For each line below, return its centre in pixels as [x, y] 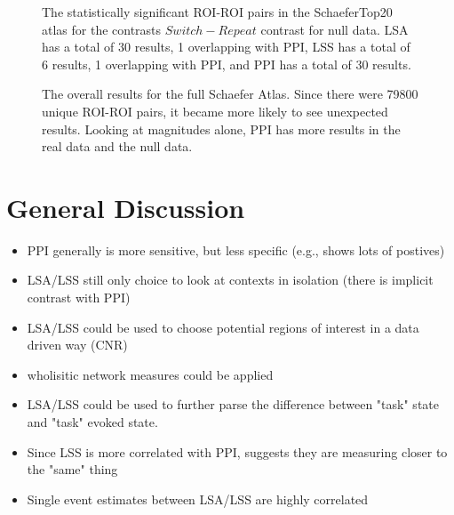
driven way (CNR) [77, 345]
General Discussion [126, 207]
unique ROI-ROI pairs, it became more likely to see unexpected [215, 111]
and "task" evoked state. [92, 422]
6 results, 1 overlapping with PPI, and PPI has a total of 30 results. [227, 64]
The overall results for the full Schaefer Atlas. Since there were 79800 [230, 94]
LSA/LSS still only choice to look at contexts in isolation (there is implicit [230, 280]
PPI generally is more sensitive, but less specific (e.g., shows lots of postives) [236, 249]
